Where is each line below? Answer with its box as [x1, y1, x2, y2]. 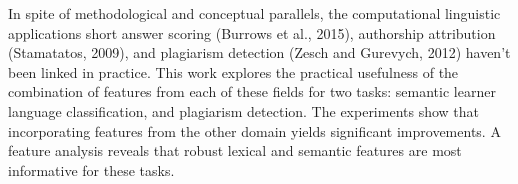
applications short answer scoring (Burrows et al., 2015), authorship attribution [8, 22, 496, 43]
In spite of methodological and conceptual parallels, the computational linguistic [8, 3, 501, 23]
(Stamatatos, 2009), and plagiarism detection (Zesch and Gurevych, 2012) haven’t [8, 42, 511, 63]
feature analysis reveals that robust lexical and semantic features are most [8, 140, 462, 161]
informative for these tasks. [8, 159, 175, 180]
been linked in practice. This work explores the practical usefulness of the [8, 61, 459, 82]
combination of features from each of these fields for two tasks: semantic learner [8, 81, 496, 102]
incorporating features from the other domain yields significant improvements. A [8, 120, 501, 141]
